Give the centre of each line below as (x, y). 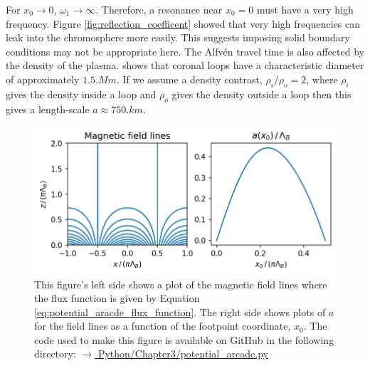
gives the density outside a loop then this (261, 94)
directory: (55, 354)
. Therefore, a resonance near (159, 9)
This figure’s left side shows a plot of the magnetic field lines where (181, 284)
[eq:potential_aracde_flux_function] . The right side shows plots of (180, 312)
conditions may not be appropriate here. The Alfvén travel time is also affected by (185, 51)
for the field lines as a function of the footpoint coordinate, (163, 326)
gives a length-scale (48, 109)
